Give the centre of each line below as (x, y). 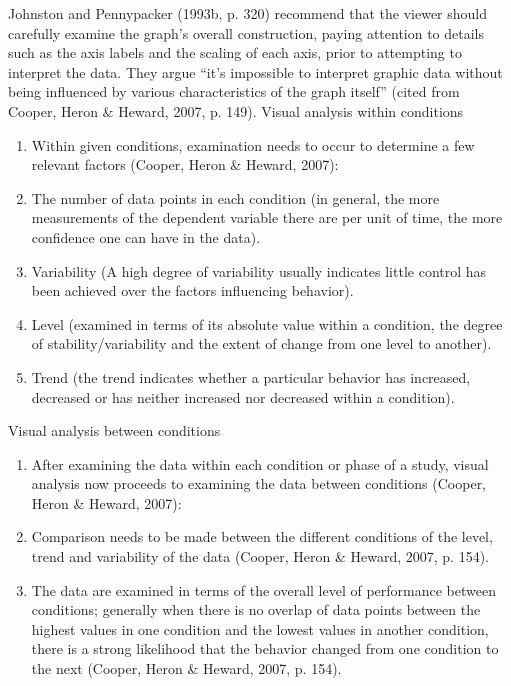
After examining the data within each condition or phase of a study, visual (260, 463)
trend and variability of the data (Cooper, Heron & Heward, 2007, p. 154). (260, 556)
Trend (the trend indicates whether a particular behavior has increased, (251, 376)
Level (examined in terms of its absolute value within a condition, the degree (267, 323)
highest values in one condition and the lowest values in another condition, (260, 628)
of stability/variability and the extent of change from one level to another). (261, 343)
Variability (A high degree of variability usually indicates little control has (259, 270)
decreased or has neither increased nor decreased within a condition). (243, 396)
